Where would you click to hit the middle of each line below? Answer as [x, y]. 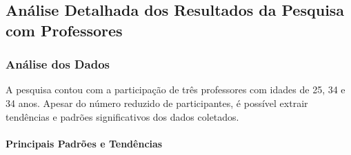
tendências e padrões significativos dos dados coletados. [122, 116]
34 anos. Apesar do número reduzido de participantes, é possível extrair [157, 103]
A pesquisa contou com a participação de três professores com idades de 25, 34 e [175, 90]
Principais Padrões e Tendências [84, 143]
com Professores [64, 30]
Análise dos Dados [58, 64]
